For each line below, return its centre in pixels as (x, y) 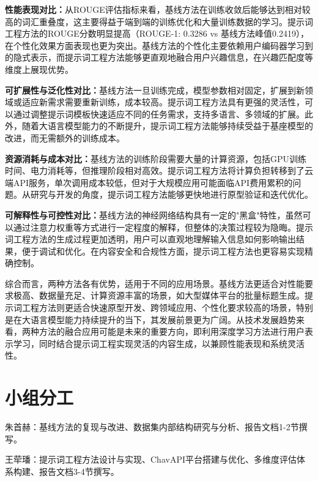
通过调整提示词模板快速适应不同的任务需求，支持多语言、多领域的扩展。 (159, 114)
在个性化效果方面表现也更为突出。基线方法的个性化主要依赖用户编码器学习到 (159, 45)
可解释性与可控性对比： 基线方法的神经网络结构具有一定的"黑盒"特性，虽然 (154, 214)
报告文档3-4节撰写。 (79, 471)
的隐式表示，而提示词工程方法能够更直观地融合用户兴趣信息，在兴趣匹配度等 (159, 57)
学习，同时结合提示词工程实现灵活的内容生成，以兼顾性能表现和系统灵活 (159, 343)
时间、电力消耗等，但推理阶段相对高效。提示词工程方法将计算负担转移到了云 (159, 170)
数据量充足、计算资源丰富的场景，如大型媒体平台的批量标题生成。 (172, 295)
